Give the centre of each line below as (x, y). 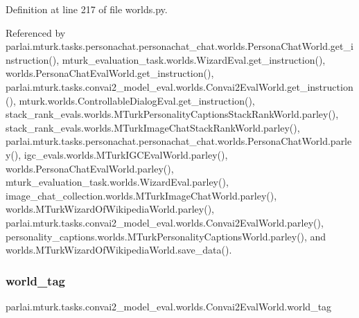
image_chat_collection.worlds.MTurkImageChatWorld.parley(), (141, 195)
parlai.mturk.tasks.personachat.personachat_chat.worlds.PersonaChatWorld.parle (179, 141)
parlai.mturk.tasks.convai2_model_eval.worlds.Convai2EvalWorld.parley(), (165, 222)
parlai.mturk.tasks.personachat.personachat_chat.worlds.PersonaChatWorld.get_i (179, 46)
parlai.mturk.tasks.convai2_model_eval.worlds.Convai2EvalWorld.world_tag (169, 306)
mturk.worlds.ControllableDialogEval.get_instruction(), (137, 100)
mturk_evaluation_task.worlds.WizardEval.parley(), (117, 182)
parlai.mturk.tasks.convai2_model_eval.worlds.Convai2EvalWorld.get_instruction (179, 86)
